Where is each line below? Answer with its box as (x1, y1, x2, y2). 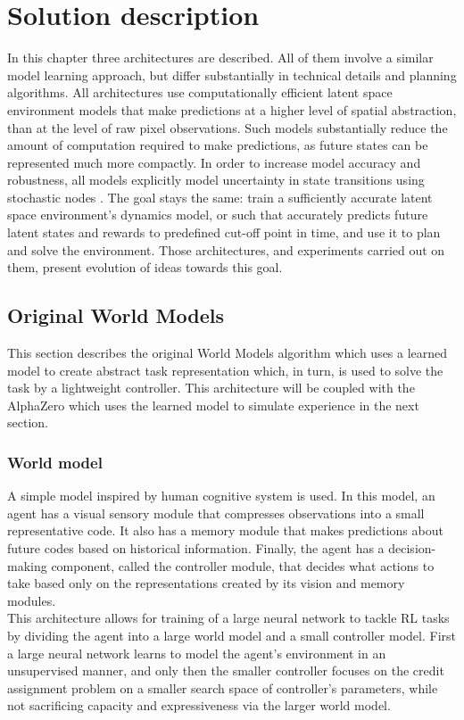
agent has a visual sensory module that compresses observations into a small (7, 503, 425, 522)
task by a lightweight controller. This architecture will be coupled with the (7, 378, 415, 397)
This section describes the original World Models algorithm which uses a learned (7, 343, 448, 362)
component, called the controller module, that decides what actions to (51, 556, 435, 575)
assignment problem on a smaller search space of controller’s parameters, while (7, 678, 438, 697)
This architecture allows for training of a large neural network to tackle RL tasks (7, 608, 450, 627)
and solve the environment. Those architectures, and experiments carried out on (7, 240, 445, 259)
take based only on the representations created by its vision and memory (7, 574, 405, 592)
